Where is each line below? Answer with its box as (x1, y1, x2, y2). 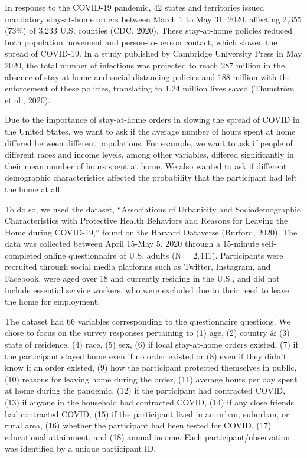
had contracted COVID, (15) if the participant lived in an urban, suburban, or (5, 407, 289, 420)
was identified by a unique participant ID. (5, 442, 156, 454)
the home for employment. (5, 295, 100, 307)
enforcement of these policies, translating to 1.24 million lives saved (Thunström (5, 82, 295, 94)
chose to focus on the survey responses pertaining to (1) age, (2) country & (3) (5, 326, 290, 339)
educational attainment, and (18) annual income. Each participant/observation (5, 430, 290, 443)
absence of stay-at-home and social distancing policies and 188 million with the (5, 70, 291, 83)
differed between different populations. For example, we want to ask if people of (5, 136, 293, 149)
